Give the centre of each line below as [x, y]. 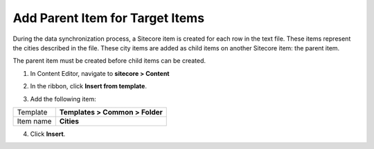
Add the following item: [63, 99]
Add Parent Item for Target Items [108, 18]
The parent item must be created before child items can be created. [109, 61]
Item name [34, 121]
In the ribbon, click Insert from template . [88, 86]
